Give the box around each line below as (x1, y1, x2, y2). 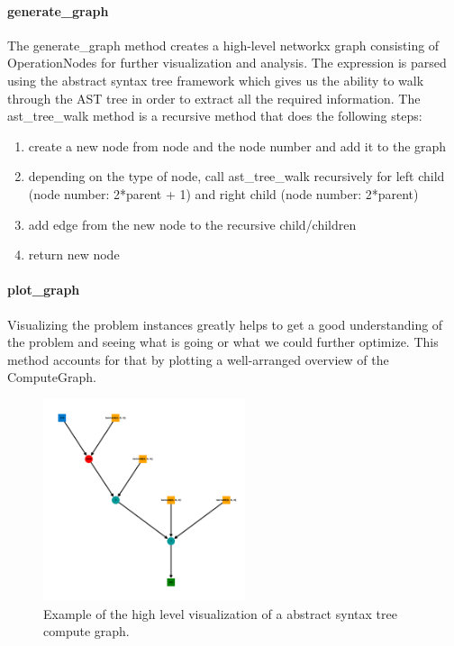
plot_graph (7, 280, 80, 299)
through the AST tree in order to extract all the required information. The (7, 88, 421, 107)
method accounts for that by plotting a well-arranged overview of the (7, 350, 389, 368)
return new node (28, 245, 120, 264)
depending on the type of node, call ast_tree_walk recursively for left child (28, 167, 445, 186)
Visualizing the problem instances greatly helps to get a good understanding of (7, 314, 443, 333)
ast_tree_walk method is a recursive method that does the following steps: (7, 106, 422, 125)
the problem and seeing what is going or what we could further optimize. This (7, 332, 439, 351)
